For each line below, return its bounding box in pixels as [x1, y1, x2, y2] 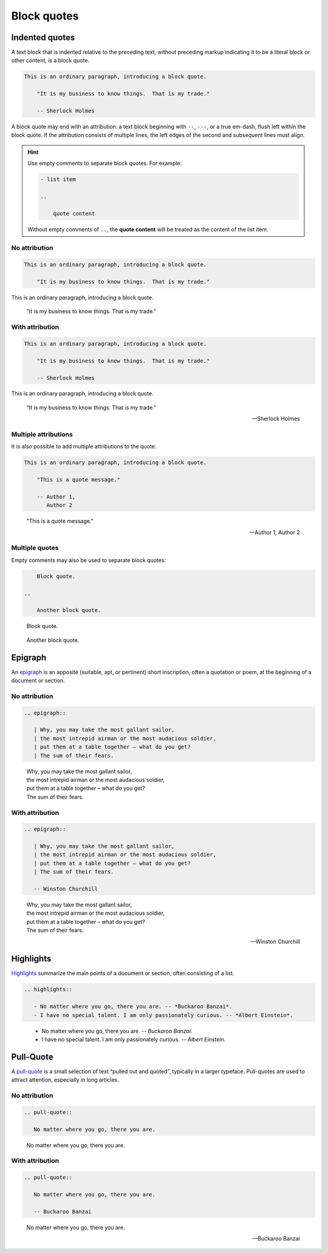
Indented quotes [11, 32, 75, 43]
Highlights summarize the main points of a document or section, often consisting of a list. [11, 970, 234, 977]
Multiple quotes [11, 544, 59, 552]
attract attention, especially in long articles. [11, 1076, 120, 1083]
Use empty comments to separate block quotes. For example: [27, 160, 182, 167]
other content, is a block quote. [11, 57, 90, 64]
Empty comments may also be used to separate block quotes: [11, 556, 166, 563]
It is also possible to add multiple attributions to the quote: [11, 443, 157, 450]
